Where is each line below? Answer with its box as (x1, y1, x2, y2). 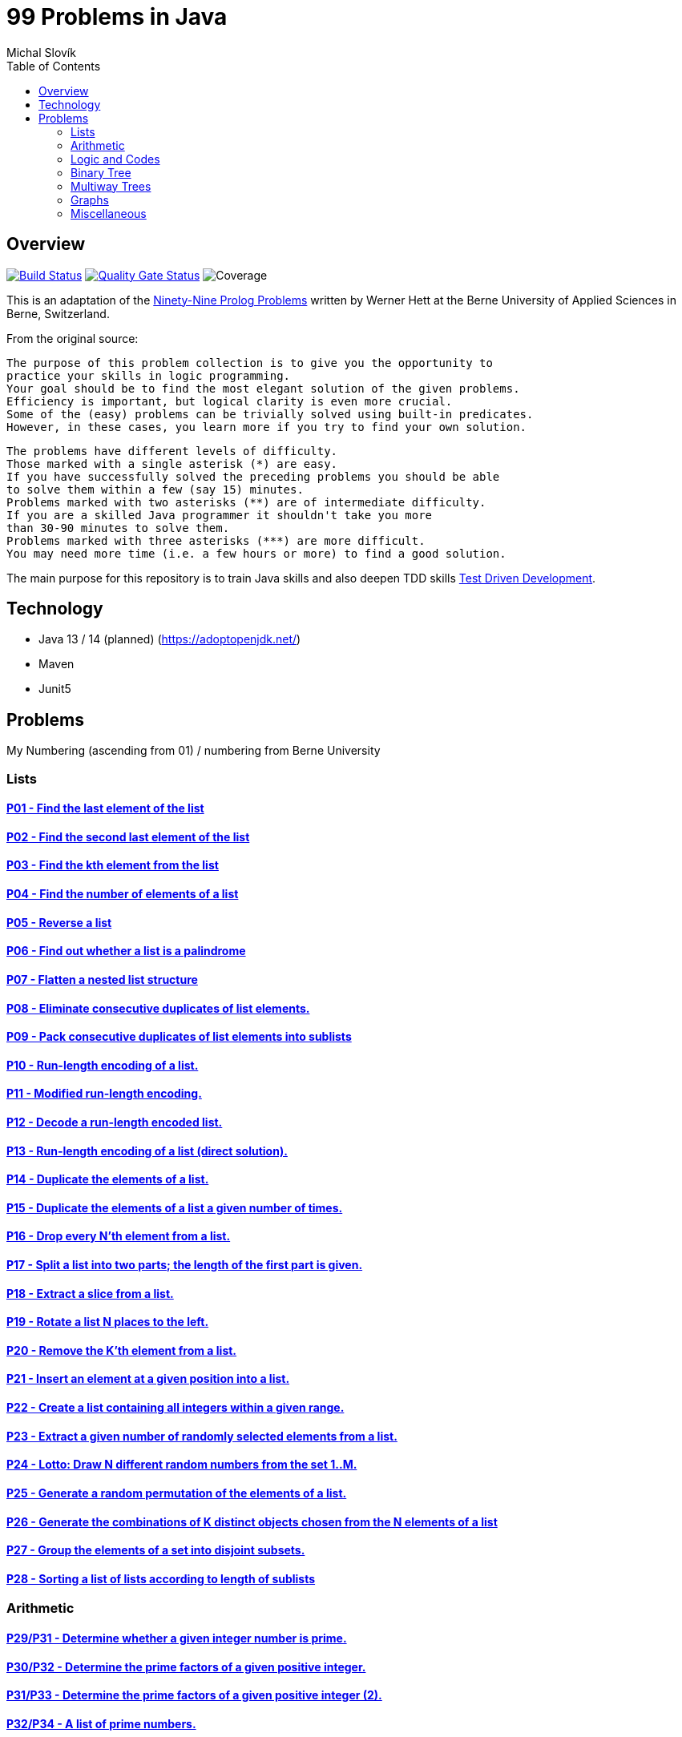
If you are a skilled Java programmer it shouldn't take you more (6, 508, 433, 522)
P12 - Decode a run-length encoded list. (6, 1114, 223, 1129)
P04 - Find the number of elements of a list (6, 887, 239, 901)
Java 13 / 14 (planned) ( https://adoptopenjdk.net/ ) (38, 632, 301, 647)
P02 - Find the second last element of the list (6, 829, 250, 844)
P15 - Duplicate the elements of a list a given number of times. (6, 1200, 343, 1215)
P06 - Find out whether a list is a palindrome (6, 944, 246, 958)
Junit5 (38, 682, 71, 696)
